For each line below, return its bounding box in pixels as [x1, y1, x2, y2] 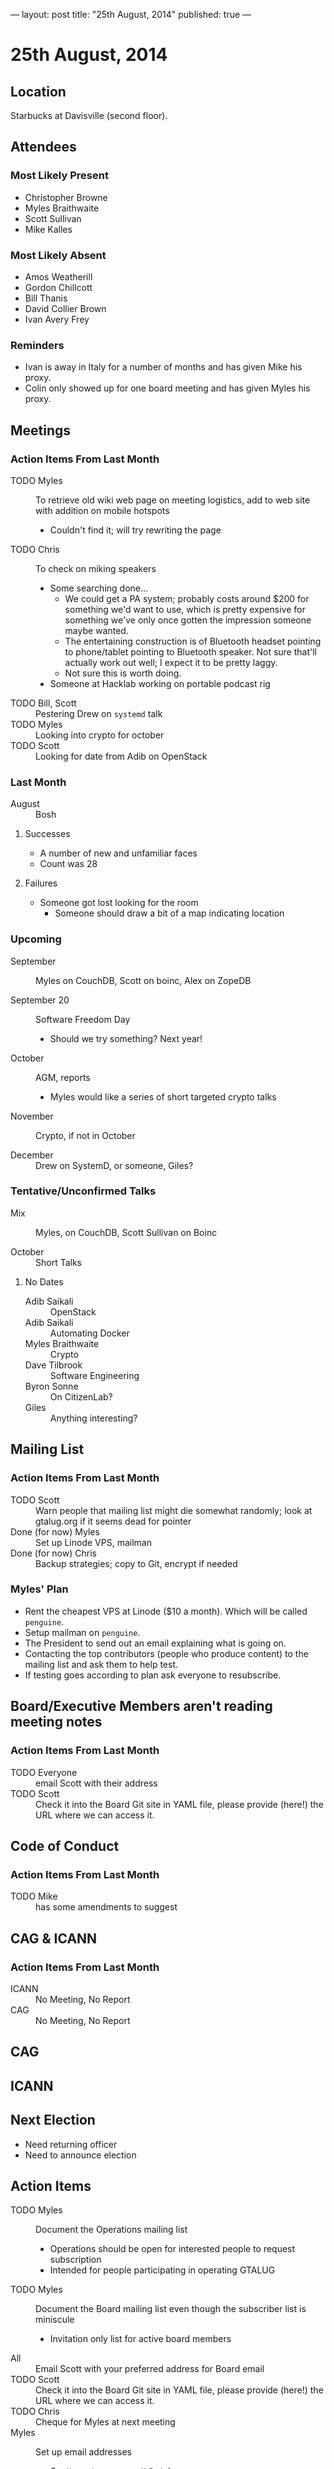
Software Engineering [49, 1369, 140, 1381]
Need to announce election [24, 2149, 137, 2161]
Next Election [10, 2112, 96, 2129]
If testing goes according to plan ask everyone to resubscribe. [24, 1669, 282, 1681]
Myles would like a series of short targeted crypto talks [49, 1090, 277, 1103]
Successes [24, 828, 71, 840]
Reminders [10, 338, 65, 352]
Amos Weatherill [24, 270, 93, 283]
